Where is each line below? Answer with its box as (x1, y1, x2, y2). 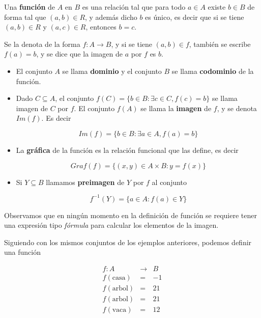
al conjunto (152, 176, 187, 187)
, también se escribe (189, 38, 251, 49)
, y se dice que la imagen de (36, 48, 123, 59)
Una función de (4, 2, 55, 12)
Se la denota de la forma (4, 38, 80, 49)
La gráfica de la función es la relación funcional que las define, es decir (16, 144, 239, 155)
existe (208, 2, 226, 12)
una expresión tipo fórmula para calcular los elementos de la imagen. (4, 220, 219, 230)
